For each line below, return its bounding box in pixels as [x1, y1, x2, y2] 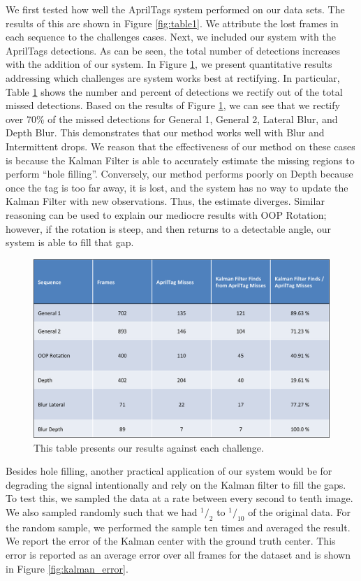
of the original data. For [248, 505, 351, 519]
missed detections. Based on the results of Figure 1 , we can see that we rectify [6, 98, 340, 113]
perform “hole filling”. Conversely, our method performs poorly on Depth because [6, 166, 353, 181]
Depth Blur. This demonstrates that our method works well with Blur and [6, 125, 325, 140]
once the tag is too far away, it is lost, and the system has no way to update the [6, 180, 348, 194]
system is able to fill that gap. [6, 235, 134, 250]
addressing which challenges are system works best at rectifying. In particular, [6, 70, 340, 85]
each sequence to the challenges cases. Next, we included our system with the [6, 29, 336, 44]
